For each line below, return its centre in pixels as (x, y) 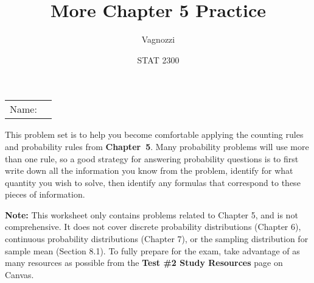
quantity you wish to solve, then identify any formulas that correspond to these (153, 182)
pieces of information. (45, 194)
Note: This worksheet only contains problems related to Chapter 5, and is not (152, 214)
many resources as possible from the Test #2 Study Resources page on (144, 263)
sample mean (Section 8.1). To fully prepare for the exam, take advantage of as (152, 250)
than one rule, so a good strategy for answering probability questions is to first (152, 158)
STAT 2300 (158, 59)
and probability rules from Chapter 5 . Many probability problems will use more (157, 146)
